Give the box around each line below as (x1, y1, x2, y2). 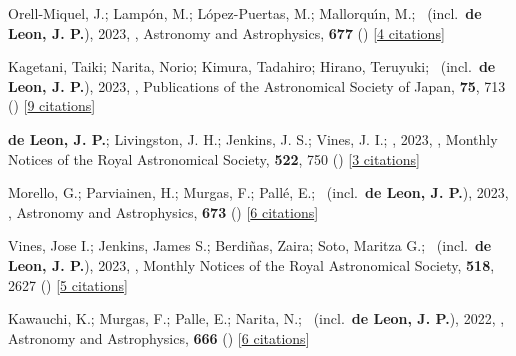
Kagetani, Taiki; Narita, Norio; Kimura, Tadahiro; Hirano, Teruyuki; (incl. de (8, 56, 496, 77)
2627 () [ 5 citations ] (8, 274, 128, 295)
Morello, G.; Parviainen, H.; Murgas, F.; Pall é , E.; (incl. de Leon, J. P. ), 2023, (8, 182, 509, 203)
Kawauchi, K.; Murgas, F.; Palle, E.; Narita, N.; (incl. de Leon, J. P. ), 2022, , (8, 308, 505, 329)
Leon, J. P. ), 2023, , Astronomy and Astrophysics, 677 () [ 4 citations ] (8, 22, 445, 43)
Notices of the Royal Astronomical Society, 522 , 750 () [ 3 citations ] (8, 148, 420, 169)
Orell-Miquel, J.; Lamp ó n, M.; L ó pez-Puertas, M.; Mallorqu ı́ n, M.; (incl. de (8, 3, 482, 23)
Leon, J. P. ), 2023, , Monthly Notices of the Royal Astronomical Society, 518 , (8, 254, 495, 275)
